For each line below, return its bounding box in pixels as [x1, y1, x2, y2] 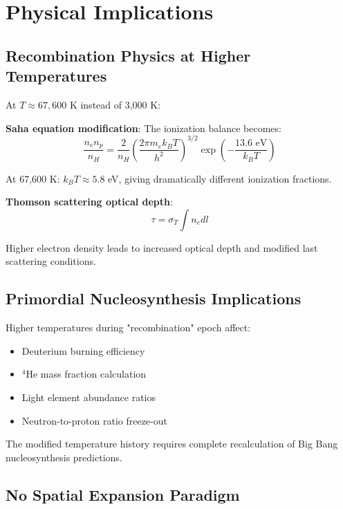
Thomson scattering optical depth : [6, 194, 173, 209]
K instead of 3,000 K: [69, 97, 161, 111]
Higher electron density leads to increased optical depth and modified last [6, 240, 318, 254]
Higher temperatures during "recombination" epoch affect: [6, 320, 251, 335]
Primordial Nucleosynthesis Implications [6, 288, 302, 309]
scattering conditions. [6, 254, 96, 268]
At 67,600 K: [6, 171, 60, 185]
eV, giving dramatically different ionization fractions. [108, 171, 332, 185]
